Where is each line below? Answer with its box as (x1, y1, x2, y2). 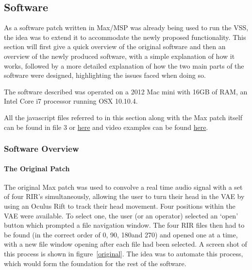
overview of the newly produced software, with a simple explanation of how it (4, 51, 235, 61)
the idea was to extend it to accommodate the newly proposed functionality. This (4, 32, 246, 42)
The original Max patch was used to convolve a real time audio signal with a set (4, 181, 243, 192)
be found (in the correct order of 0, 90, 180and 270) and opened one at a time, (4, 229, 238, 239)
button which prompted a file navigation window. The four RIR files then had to (4, 220, 245, 230)
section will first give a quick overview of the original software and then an (4, 41, 226, 52)
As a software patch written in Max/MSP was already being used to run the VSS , (4, 22, 249, 33)
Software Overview (4, 143, 79, 155)
